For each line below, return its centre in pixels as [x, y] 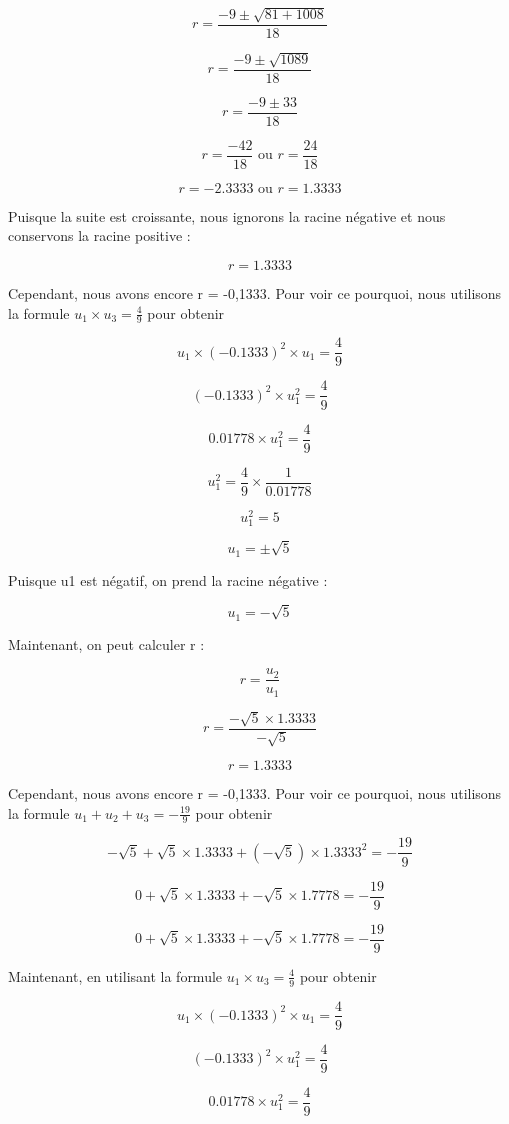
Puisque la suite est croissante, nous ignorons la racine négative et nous [227, 215]
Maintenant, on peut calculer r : [106, 643]
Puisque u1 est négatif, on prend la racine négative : [168, 579]
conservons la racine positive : [99, 235]
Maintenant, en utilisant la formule [115, 975]
